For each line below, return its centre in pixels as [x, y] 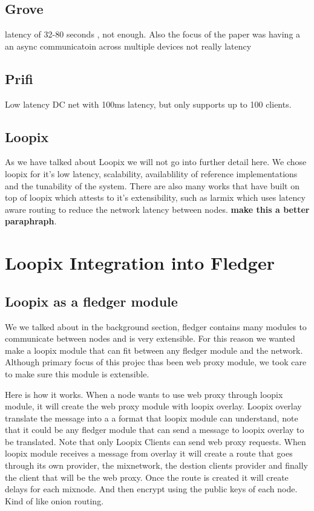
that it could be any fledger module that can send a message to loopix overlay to [155, 430]
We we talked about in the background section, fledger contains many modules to [156, 326]
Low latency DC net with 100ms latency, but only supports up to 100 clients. [148, 104]
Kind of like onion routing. [54, 500]
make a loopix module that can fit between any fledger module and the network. [154, 350]
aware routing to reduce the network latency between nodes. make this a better [157, 209]
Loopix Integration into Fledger [140, 263]
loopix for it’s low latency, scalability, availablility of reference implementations [151, 173]
